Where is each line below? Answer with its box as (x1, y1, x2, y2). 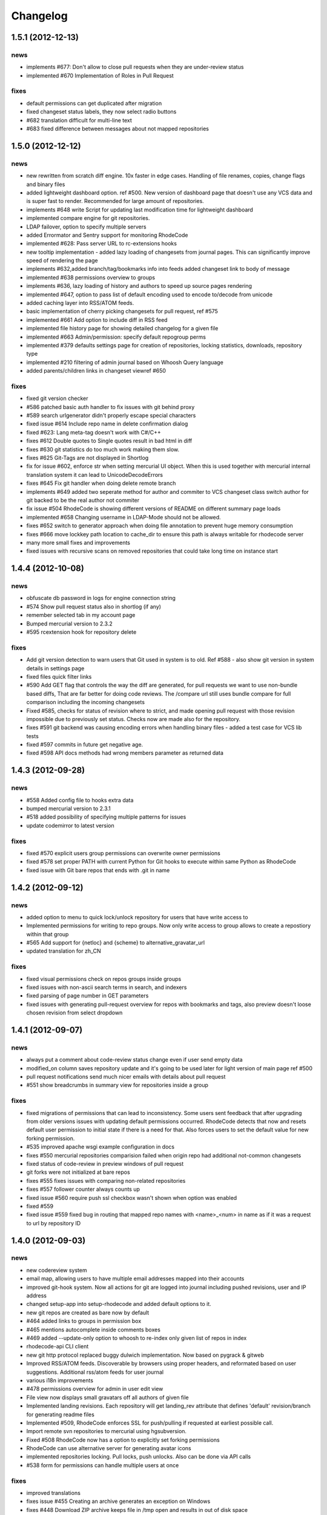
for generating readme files (26, 1411, 95, 1418)
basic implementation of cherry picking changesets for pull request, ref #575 (26, 308, 218, 315)
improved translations (26, 1489, 81, 1496)
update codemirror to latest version (26, 822, 114, 829)
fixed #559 (26, 1202, 54, 1210)
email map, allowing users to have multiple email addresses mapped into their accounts (26, 1275, 245, 1282)
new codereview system (26, 1267, 87, 1274)
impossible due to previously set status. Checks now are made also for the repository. (26, 715, 240, 722)
